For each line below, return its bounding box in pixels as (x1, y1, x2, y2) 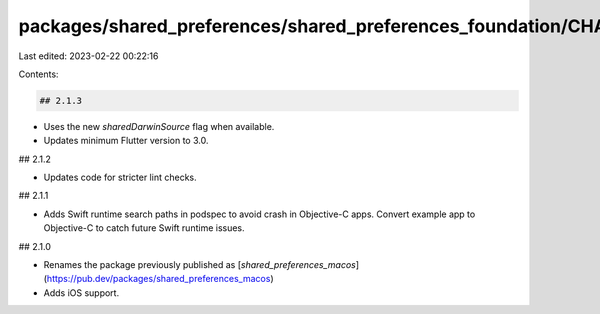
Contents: (18, 68, 59, 80)
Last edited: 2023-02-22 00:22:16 (18, 50, 159, 62)
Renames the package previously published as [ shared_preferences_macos (43, 259, 357, 271)
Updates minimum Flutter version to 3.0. (43, 135, 209, 147)
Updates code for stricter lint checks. (43, 171, 197, 184)
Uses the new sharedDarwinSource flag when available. (43, 120, 275, 132)
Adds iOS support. (43, 286, 120, 299)
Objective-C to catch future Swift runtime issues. (43, 222, 245, 234)
